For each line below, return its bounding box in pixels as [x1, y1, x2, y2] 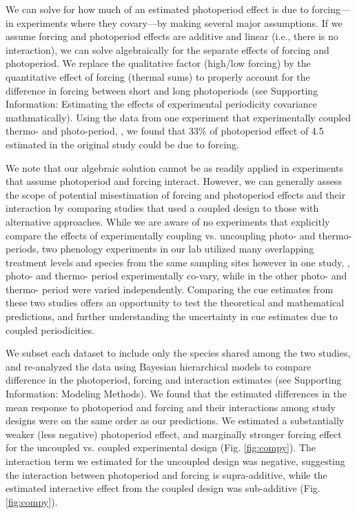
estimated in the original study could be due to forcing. [6, 137, 239, 151]
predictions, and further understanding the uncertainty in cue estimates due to [6, 309, 338, 324]
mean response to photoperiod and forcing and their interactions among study [6, 399, 336, 414]
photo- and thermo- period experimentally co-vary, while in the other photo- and [6, 268, 347, 283]
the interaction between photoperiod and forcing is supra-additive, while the [6, 467, 327, 482]
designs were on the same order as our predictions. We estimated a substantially [6, 413, 345, 428]
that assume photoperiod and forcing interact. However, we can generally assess [6, 174, 342, 188]
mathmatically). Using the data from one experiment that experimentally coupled [6, 110, 351, 124]
